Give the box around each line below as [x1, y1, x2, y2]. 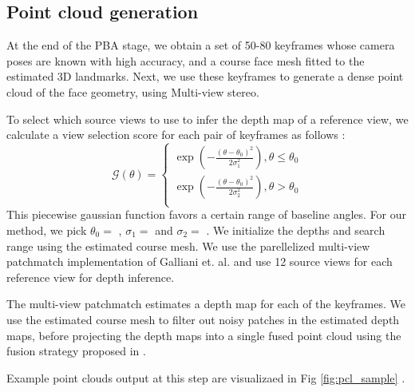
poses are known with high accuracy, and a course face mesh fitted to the [6, 52, 365, 69]
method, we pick [6, 221, 87, 238]
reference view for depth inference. [6, 268, 175, 285]
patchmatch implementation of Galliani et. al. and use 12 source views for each [6, 253, 393, 270]
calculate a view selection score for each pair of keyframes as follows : [6, 126, 346, 143]
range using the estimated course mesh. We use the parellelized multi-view [6, 237, 370, 254]
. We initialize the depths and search [206, 221, 385, 238]
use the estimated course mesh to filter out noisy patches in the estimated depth [6, 311, 400, 327]
